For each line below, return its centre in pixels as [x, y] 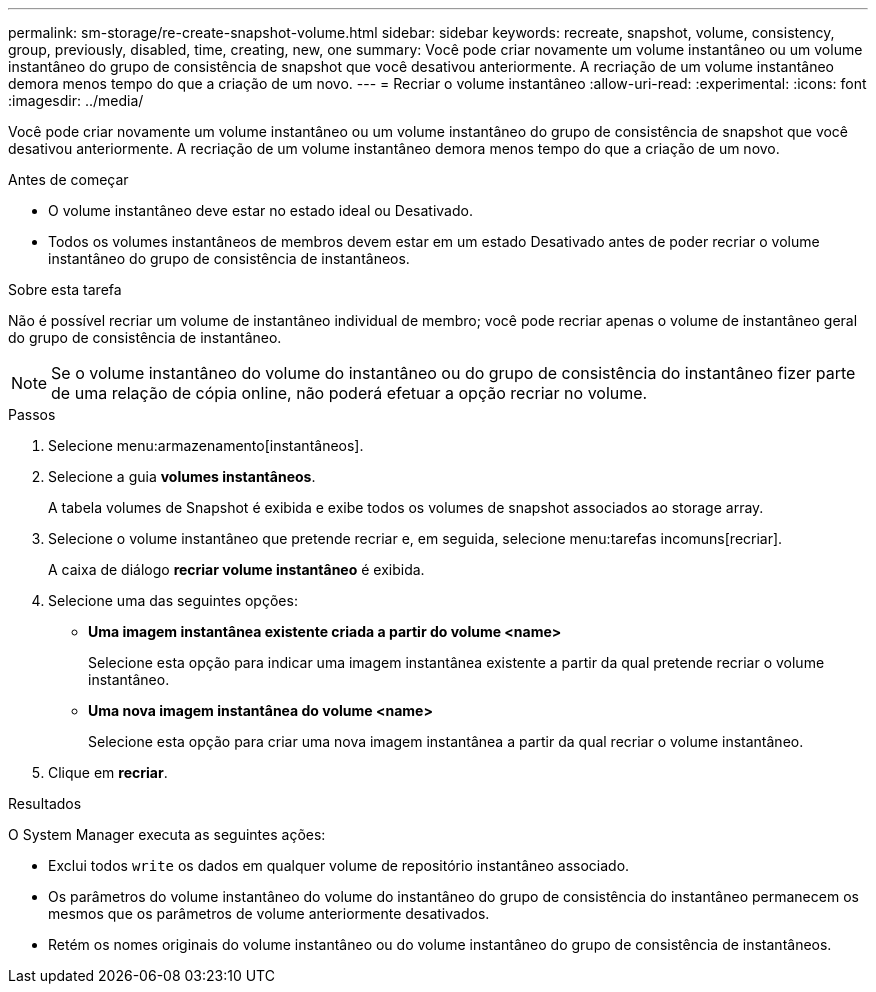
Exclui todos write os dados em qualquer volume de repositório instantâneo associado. [339, 865]
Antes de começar [68, 179]
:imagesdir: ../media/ [76, 100]
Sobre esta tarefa [65, 289]
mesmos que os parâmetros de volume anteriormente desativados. [269, 913]
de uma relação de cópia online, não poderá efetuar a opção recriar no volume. [349, 393]
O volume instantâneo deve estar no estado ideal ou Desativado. [260, 210]
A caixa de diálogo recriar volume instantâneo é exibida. [236, 569]
